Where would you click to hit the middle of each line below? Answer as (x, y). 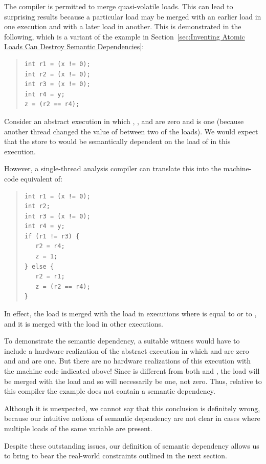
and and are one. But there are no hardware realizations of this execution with (128, 361)
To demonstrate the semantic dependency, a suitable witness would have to (122, 341)
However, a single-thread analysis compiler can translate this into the (113, 168)
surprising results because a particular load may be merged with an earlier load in (133, 16)
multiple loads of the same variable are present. (78, 428)
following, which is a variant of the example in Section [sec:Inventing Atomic (125, 36)
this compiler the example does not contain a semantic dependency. (110, 391)
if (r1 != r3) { (52, 236)
